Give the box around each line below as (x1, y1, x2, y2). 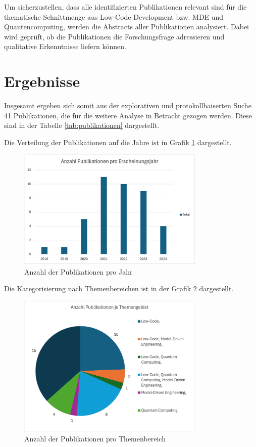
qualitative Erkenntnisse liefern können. (4, 41, 126, 52)
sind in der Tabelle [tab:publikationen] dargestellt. (4, 120, 160, 130)
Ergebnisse (4, 71, 80, 92)
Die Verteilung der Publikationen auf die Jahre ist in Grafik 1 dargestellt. (4, 137, 232, 147)
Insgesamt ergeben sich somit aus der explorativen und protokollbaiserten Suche (4, 100, 251, 111)
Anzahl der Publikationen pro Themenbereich (24, 433, 166, 444)
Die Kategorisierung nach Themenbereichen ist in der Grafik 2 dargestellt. (4, 283, 234, 294)
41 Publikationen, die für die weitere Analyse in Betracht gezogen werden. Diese (4, 110, 252, 120)
